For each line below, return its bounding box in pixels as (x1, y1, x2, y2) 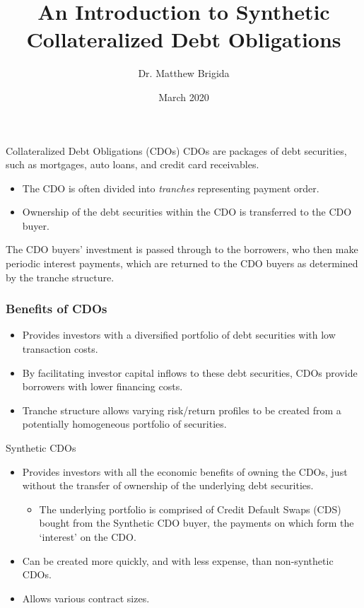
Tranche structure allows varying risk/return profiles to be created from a (22, 402, 341, 417)
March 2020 (158, 89, 209, 104)
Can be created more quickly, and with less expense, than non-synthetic (22, 553, 334, 568)
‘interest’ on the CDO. (39, 530, 136, 544)
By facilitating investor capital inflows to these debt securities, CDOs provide (22, 365, 358, 380)
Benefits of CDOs (6, 300, 107, 317)
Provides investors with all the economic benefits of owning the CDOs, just (22, 464, 348, 479)
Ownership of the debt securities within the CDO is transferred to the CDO (22, 204, 352, 219)
